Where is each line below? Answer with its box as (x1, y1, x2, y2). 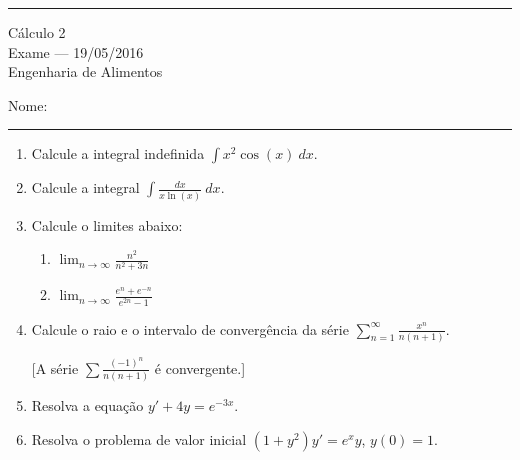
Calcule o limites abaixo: (31, 214, 183, 235)
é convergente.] (154, 357, 246, 378)
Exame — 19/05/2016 (8, 41, 144, 62)
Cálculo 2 (8, 22, 66, 42)
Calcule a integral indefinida (31, 143, 205, 164)
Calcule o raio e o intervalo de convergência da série (31, 318, 349, 339)
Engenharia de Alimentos (8, 61, 163, 82)
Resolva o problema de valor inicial (31, 428, 247, 449)
